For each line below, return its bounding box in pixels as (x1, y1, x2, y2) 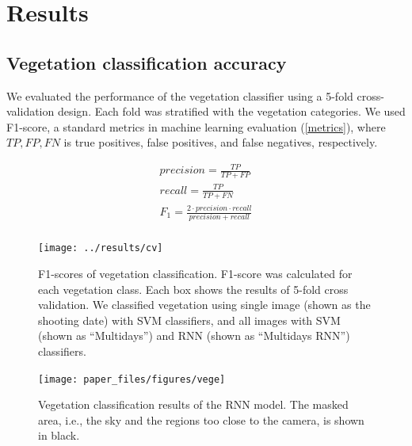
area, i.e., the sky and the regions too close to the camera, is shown (38, 411, 364, 428)
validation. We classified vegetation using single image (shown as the (38, 296, 371, 313)
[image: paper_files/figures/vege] (38, 373, 226, 385)
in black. (38, 427, 80, 444)
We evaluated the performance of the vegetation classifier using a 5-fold (6, 87, 353, 104)
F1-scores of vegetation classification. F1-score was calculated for (38, 265, 353, 282)
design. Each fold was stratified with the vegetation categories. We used (57, 103, 406, 120)
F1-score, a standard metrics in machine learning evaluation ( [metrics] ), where (6, 118, 386, 135)
